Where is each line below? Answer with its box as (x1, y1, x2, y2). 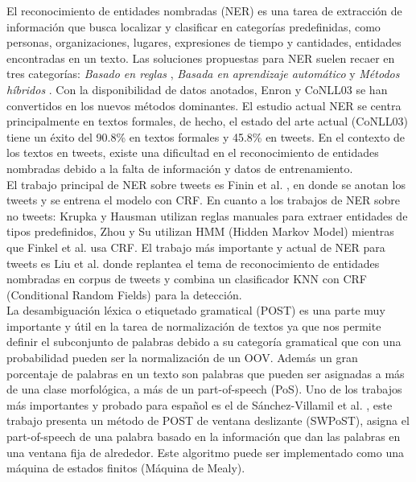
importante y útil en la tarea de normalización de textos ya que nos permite (6, 317, 381, 334)
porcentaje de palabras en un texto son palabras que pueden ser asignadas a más (6, 365, 405, 381)
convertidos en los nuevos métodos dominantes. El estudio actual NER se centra (6, 97, 402, 113)
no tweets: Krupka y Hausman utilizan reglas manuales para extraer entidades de (6, 207, 408, 224)
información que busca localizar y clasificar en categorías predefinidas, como (6, 18, 381, 35)
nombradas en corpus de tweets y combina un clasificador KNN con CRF (6, 270, 367, 287)
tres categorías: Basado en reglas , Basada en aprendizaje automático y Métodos (6, 65, 400, 82)
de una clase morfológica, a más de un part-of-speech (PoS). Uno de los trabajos (6, 381, 402, 398)
